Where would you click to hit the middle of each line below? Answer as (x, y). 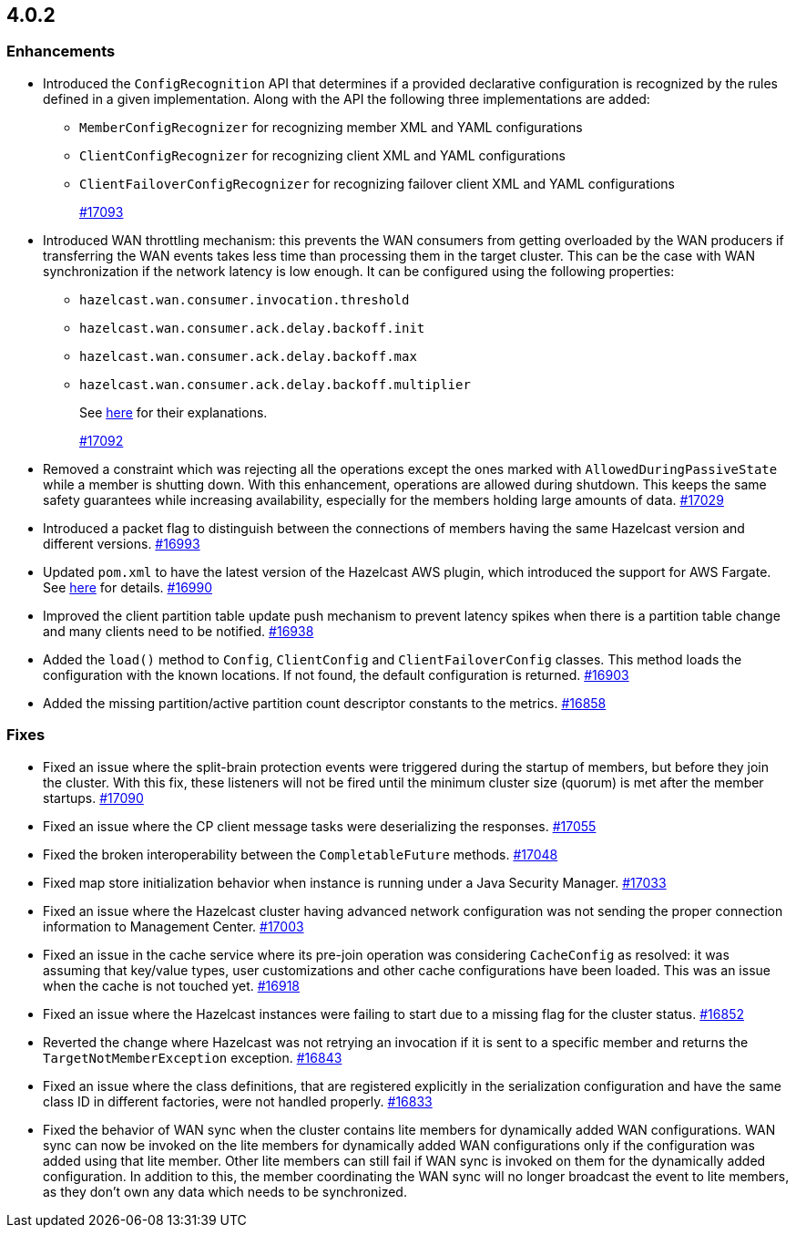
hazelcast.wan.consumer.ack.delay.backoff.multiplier (275, 384)
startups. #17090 (93, 798)
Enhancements (61, 51)
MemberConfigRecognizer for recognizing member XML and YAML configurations (331, 127)
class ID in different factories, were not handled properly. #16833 (238, 1101)
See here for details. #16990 (128, 587)
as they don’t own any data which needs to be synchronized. (225, 1191)
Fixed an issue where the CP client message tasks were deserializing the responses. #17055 (320, 826)
